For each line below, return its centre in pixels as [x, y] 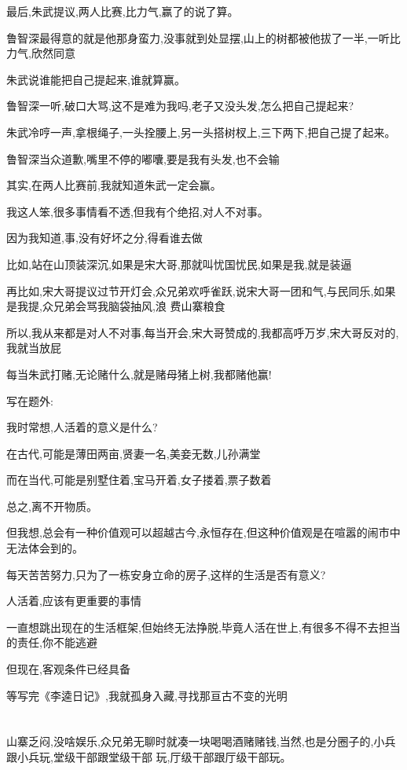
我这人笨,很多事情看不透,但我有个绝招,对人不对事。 [137, 211]
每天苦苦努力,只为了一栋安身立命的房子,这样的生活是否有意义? [166, 574]
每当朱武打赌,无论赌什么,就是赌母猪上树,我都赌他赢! [139, 374]
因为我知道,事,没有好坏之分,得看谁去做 [104, 238]
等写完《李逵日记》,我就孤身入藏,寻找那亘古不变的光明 [147, 695]
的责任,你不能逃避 [52, 642]
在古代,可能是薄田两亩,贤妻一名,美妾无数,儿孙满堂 [134, 453]
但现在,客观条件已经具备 [68, 669]
